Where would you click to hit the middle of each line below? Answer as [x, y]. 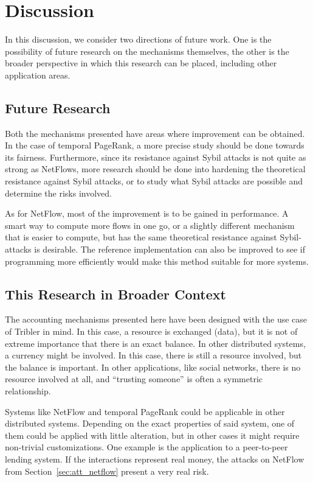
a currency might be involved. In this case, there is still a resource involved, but [153, 355]
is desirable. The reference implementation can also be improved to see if [170, 249]
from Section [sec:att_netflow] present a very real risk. [107, 471]
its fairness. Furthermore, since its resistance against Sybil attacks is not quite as [156, 157]
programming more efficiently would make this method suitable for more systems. [157, 261]
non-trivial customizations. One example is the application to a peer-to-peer [146, 447]
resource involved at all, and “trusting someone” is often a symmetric [134, 379]
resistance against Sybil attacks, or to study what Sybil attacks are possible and [154, 181]
